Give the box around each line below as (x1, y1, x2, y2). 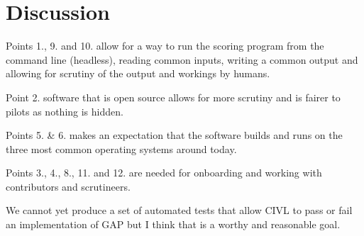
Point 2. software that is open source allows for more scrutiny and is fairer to (6, 89, 341, 104)
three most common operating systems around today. (6, 141, 237, 156)
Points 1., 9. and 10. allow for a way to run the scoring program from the (6, 38, 324, 53)
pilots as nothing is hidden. (6, 103, 123, 118)
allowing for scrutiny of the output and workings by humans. (6, 66, 270, 81)
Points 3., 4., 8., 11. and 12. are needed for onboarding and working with (6, 165, 322, 180)
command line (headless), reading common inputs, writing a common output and (6, 52, 358, 67)
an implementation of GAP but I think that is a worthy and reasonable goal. (6, 217, 341, 232)
